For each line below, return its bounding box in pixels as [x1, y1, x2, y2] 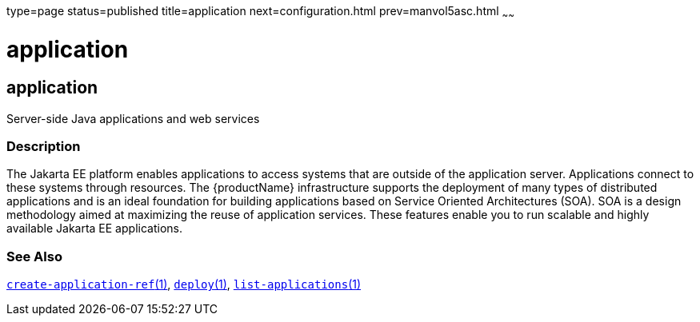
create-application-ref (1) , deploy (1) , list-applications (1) [6, 277, 362, 292]
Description [6, 138, 81, 155]
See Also [6, 248, 62, 264]
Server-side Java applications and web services [6, 111, 260, 125]
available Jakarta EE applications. [6, 221, 182, 236]
